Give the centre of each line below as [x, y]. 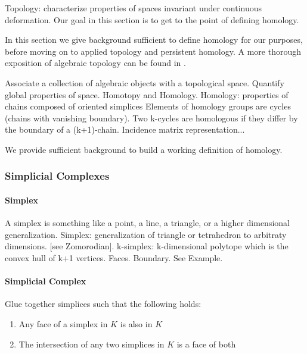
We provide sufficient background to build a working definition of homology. [144, 149]
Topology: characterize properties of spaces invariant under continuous [134, 8]
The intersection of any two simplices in [92, 344]
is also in [136, 323]
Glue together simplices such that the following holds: [103, 304]
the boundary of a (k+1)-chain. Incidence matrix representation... [125, 129]
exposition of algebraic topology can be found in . [95, 63]
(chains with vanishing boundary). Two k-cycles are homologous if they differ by [151, 118]
